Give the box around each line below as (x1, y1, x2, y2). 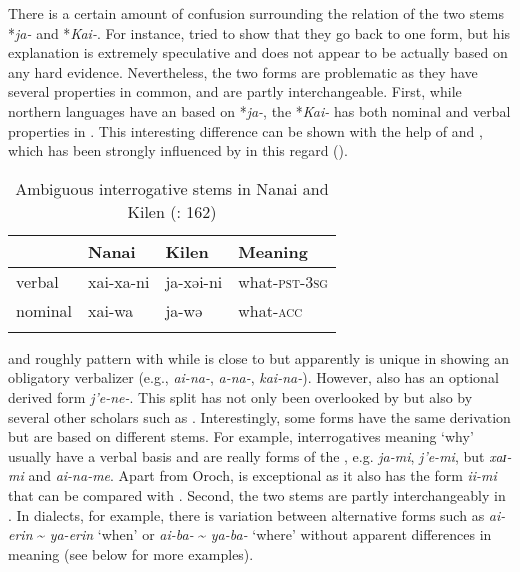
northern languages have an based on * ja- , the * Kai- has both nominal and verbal (8, 100, 511, 121)
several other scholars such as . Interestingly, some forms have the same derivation (8, 406, 511, 427)
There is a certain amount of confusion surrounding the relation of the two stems (8, 3, 505, 23)
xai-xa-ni (88, 269, 150, 293)
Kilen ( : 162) (127, 199, 217, 223)
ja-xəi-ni (165, 269, 223, 293)
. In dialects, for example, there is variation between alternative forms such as (8, 504, 485, 525)
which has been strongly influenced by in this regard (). (8, 140, 348, 161)
